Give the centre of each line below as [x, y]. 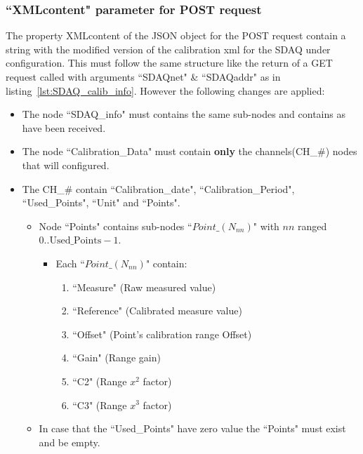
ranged [312, 226]
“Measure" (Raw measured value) [144, 287]
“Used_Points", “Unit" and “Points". [101, 202]
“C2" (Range [100, 381]
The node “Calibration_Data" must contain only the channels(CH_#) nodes [190, 151]
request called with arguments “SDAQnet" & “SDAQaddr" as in [143, 76]
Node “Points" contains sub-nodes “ [115, 226]
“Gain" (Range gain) [117, 358]
